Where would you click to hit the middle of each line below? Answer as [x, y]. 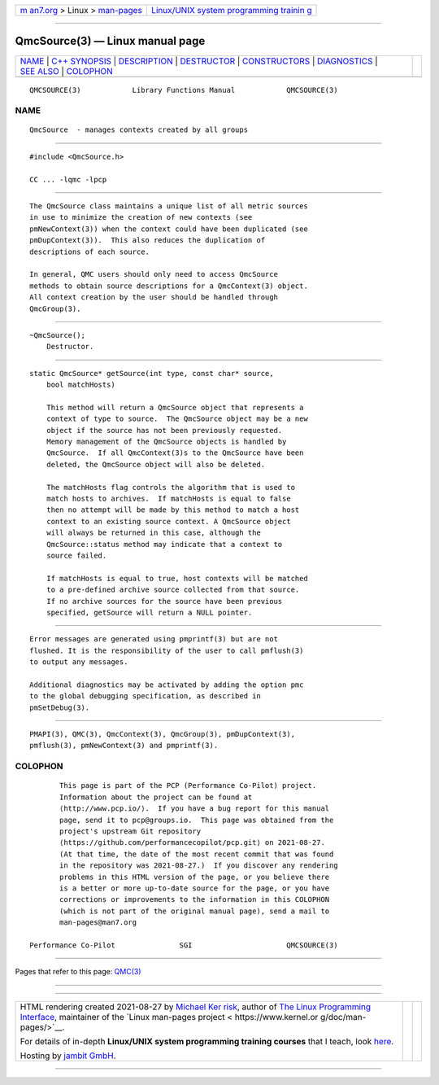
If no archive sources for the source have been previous [164, 601]
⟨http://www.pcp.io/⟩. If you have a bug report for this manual [195, 809]
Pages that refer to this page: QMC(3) [78, 972]
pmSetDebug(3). [60, 707]
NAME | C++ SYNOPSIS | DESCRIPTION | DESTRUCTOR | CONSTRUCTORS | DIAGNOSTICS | [199, 61]
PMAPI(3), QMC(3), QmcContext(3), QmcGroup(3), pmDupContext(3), [163, 734]
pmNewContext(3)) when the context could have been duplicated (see [169, 229]
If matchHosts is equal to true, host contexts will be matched [177, 578]
